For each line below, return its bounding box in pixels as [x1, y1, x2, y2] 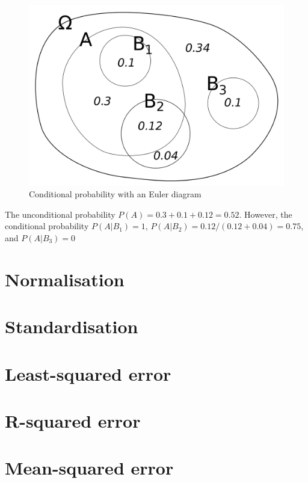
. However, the [239, 208, 292, 220]
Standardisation [5, 314, 138, 339]
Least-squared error [5, 361, 171, 386]
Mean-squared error [5, 455, 174, 480]
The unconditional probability [5, 208, 115, 220]
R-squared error [5, 408, 141, 432]
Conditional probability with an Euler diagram [29, 188, 202, 200]
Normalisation [5, 266, 125, 291]
